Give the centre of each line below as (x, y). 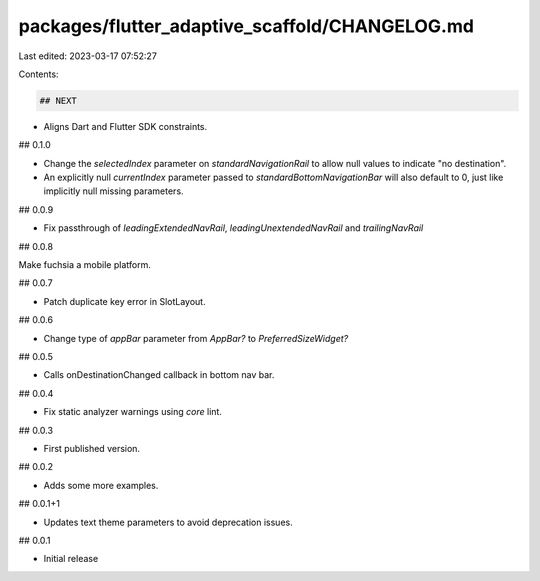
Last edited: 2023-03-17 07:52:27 (87, 56)
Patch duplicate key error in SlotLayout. (124, 301)
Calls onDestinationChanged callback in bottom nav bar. (159, 375)
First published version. (91, 448)
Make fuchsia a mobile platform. (85, 265)
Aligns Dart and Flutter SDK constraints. (125, 126)
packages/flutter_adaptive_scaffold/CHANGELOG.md (246, 26)
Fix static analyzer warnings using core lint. (132, 412)
